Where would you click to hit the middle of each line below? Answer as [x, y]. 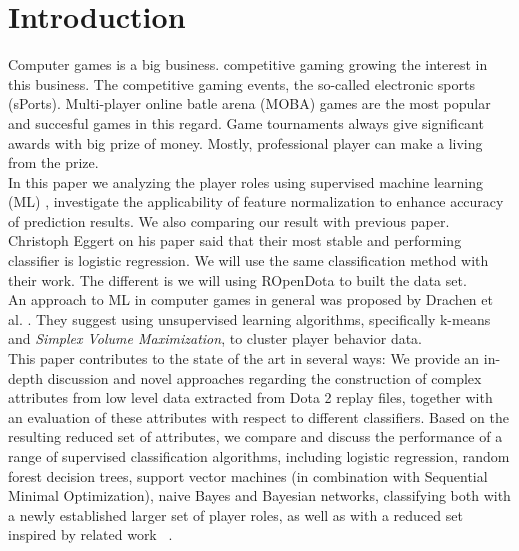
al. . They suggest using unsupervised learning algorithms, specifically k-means [249, 318]
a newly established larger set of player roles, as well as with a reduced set [235, 514]
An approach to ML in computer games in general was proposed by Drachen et [250, 299]
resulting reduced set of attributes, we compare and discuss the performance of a [255, 436]
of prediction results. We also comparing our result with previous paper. [229, 220]
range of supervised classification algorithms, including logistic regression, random [259, 456]
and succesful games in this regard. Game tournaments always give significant [246, 122]
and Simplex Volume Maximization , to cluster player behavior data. [215, 338]
